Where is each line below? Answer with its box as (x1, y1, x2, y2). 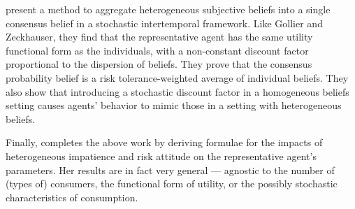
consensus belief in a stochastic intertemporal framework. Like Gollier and (6, 15, 323, 30)
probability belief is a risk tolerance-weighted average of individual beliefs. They (6, 70, 349, 85)
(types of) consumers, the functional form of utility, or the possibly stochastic (6, 176, 338, 191)
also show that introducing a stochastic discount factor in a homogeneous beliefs (6, 84, 349, 99)
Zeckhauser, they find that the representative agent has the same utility (6, 29, 313, 44)
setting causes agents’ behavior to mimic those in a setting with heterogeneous (6, 98, 342, 113)
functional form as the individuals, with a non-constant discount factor (6, 43, 309, 57)
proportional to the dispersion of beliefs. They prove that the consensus (6, 57, 312, 71)
